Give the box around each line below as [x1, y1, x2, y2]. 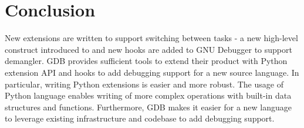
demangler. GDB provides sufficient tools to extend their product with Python [5, 55, 288, 67]
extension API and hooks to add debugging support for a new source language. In [5, 66, 299, 78]
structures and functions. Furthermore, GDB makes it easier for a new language [5, 100, 292, 113]
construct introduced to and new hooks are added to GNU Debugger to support [5, 43, 292, 55]
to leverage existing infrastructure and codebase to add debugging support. [5, 112, 275, 124]
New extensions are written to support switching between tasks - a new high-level [5, 32, 298, 44]
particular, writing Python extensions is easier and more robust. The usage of [5, 78, 283, 90]
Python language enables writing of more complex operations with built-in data [5, 89, 292, 102]
